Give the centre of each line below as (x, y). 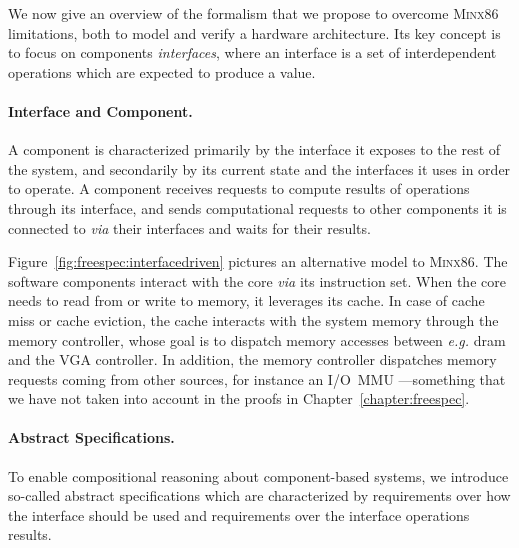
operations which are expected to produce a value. (162, 71)
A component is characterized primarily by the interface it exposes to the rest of (254, 149)
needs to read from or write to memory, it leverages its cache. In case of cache (246, 300)
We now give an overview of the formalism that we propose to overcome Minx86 (253, 13)
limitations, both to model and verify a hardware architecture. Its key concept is (254, 32)
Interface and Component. (100, 110)
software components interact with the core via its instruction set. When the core (257, 280)
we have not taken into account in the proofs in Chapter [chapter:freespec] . (239, 398)
